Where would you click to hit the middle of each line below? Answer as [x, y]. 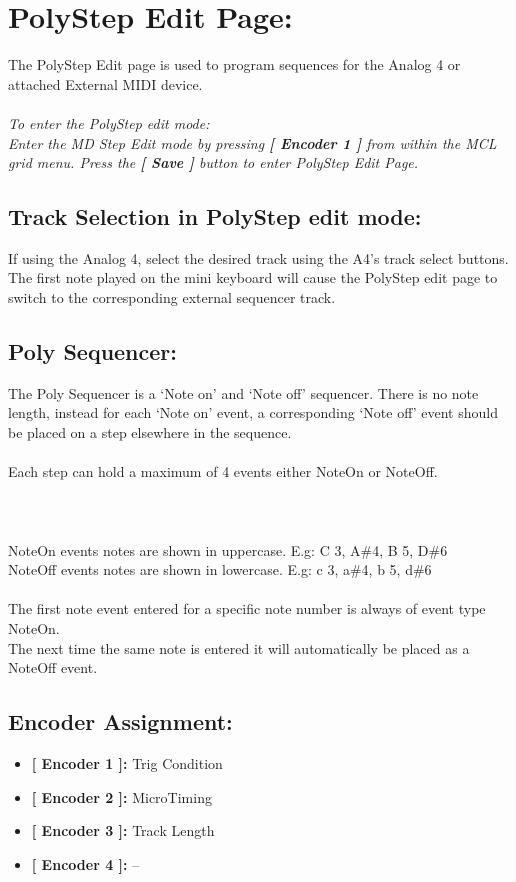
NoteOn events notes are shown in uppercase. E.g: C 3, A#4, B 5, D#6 [228, 549]
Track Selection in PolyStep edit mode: [215, 216]
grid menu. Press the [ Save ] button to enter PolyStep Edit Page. [213, 162]
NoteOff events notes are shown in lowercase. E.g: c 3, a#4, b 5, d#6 [220, 569]
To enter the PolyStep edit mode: [109, 122]
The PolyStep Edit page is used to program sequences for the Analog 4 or [234, 64]
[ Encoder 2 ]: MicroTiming [121, 796]
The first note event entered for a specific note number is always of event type [247, 608]
